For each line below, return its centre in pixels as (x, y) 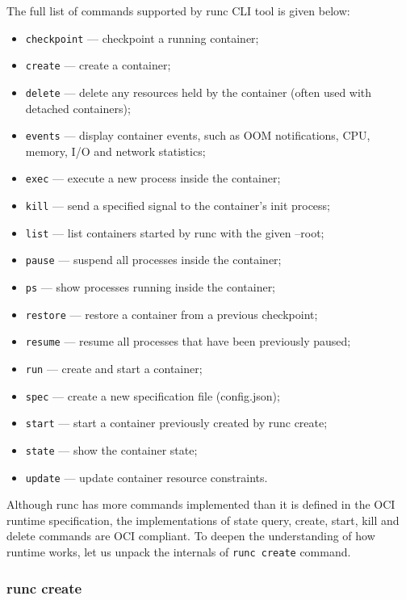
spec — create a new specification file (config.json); (153, 395)
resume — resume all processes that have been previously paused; (188, 341)
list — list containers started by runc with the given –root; (175, 232)
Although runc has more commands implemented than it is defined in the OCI (201, 504)
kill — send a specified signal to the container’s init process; (178, 206)
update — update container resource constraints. (146, 477)
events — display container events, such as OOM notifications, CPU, (198, 135)
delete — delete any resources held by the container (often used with (199, 92)
